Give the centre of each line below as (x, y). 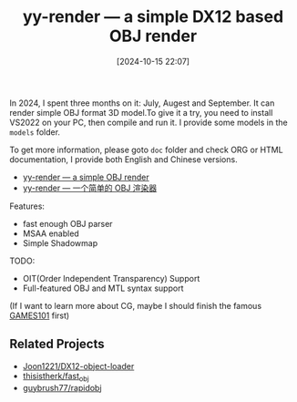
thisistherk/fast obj (56, 377)
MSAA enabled (51, 233)
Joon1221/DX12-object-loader (78, 366)
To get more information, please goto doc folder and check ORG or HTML (147, 149)
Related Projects (57, 344)
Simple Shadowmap (60, 242)
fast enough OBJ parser (67, 223)
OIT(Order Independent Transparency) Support (111, 278)
